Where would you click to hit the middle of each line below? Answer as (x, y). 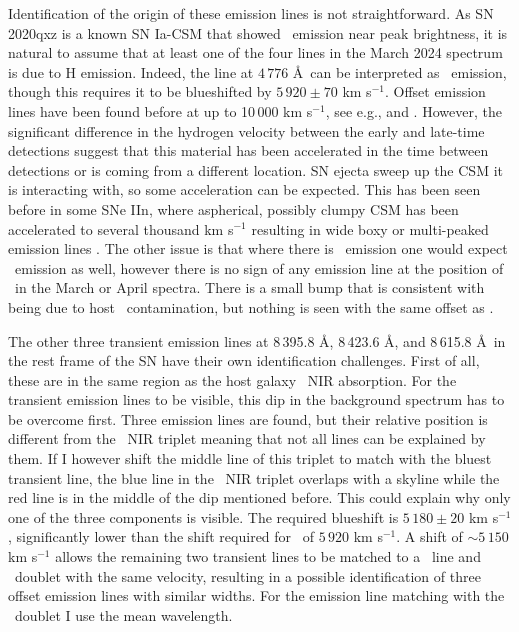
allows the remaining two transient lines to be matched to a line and (268, 556)
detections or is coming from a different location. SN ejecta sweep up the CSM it (255, 169)
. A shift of (429, 536)
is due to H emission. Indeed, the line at (131, 71)
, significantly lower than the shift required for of (161, 536)
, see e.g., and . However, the (413, 110)
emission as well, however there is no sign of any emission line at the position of (259, 267)
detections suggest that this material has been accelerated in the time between (248, 150)
